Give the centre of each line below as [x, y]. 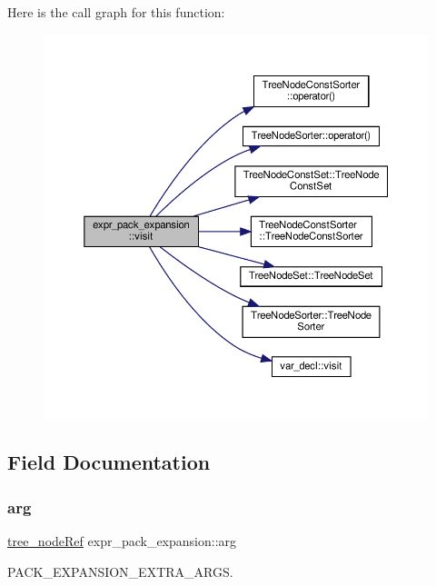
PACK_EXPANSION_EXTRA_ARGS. [120, 571]
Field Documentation [109, 462]
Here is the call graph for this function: [116, 12]
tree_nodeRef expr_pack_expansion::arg [122, 541]
